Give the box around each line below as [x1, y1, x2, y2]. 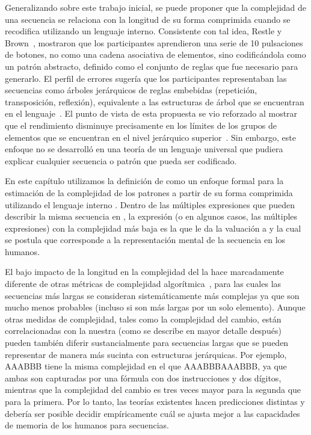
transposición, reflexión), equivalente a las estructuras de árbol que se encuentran [5, 95, 304, 108]
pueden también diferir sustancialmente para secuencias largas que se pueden [5, 336, 289, 349]
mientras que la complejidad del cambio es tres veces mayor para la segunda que [5, 383, 301, 396]
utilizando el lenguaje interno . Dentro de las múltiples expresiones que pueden [5, 198, 295, 211]
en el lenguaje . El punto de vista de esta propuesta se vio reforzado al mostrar [5, 107, 298, 120]
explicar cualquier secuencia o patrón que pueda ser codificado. [5, 154, 237, 167]
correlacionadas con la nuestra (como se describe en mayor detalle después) [5, 324, 282, 337]
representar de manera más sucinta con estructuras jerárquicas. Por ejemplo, [5, 348, 287, 360]
